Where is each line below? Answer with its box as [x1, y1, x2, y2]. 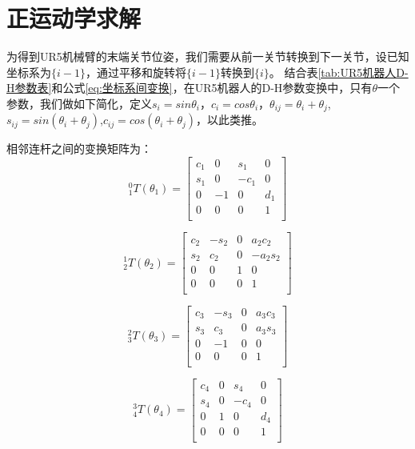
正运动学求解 [6, 2, 142, 34]
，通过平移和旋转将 [85, 63, 186, 80]
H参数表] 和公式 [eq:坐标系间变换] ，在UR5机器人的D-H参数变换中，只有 [6, 79, 373, 96]
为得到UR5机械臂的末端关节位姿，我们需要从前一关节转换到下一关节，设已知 [6, 48, 409, 65]
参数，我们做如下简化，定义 [6, 94, 152, 111]
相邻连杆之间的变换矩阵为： [6, 140, 152, 157]
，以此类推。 [196, 111, 264, 128]
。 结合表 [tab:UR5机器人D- [269, 63, 409, 80]
